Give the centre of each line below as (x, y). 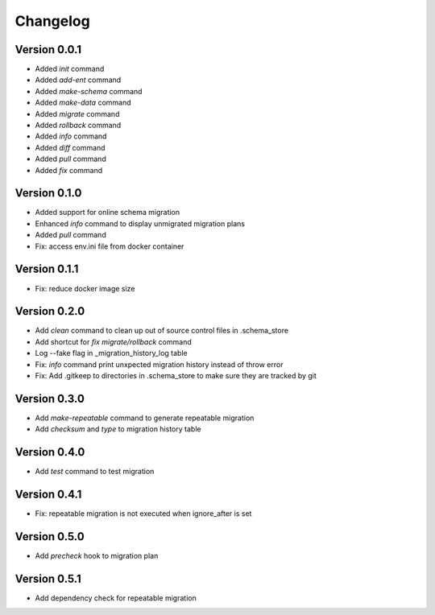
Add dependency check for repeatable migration (116, 598)
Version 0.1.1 (47, 269)
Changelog (52, 21)
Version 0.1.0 (48, 193)
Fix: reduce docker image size (85, 288)
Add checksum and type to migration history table (118, 429)
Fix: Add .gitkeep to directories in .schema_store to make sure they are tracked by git (176, 376)
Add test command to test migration (95, 472)
